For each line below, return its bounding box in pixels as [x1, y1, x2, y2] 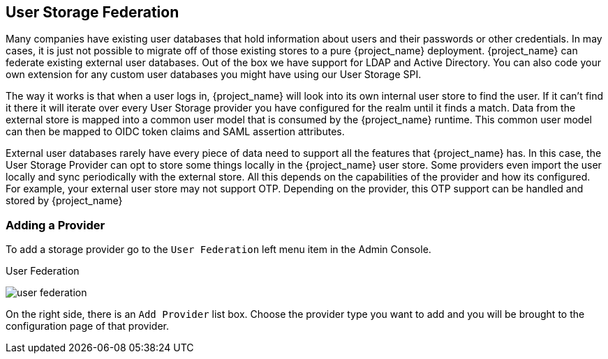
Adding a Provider [6, 217, 105, 232]
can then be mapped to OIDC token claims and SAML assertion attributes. [6, 125, 345, 138]
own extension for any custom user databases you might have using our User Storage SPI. [6, 68, 422, 81]
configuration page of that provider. [6, 320, 169, 333]
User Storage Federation [6, 3, 179, 21]
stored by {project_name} [6, 194, 123, 207]
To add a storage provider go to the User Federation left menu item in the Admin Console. [6, 243, 431, 256]
